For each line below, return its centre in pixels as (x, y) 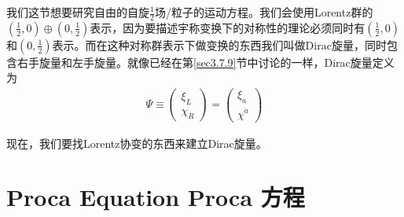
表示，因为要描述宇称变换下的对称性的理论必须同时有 (228, 27)
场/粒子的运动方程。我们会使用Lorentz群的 (264, 12)
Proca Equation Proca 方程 (156, 197)
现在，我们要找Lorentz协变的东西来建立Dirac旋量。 (137, 143)
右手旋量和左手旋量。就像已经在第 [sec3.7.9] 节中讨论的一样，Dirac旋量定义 (206, 62)
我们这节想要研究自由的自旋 (78, 12)
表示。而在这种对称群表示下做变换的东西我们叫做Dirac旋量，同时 (219, 44)
